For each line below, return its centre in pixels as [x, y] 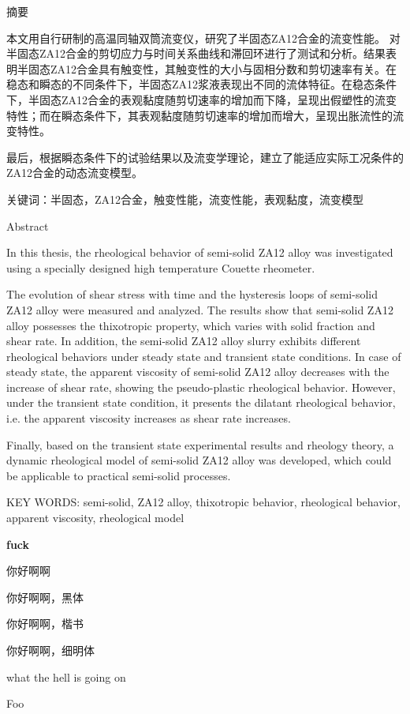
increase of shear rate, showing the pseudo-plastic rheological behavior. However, [201, 387]
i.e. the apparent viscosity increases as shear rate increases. [149, 418]
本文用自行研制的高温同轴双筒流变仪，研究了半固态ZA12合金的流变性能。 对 [203, 38]
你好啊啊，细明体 [50, 650]
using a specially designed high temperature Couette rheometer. [161, 267]
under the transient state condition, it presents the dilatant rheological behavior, [201, 402]
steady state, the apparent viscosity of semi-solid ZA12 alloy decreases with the [198, 372]
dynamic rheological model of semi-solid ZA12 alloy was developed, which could [199, 460]
